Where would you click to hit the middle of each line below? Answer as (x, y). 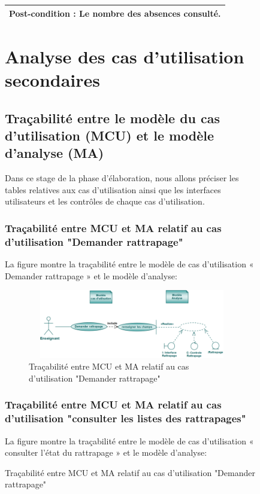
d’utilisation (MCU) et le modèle (110, 135)
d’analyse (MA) (55, 153)
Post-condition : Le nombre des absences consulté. (115, 13)
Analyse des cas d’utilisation (125, 56)
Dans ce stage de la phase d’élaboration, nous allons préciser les (122, 178)
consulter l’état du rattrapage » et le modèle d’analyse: (106, 452)
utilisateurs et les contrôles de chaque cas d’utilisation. (105, 201)
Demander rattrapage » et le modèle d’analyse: (91, 275)
